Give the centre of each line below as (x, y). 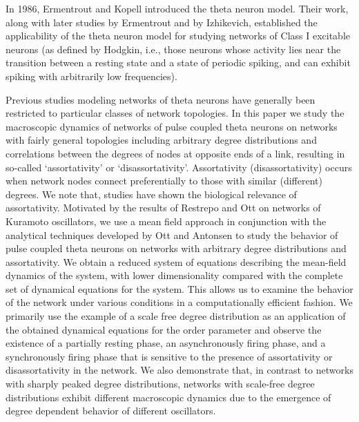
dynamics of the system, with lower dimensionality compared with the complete (174, 275)
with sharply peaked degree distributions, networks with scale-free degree (160, 384)
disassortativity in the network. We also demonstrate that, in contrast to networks (179, 370)
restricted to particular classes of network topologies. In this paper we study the (175, 113)
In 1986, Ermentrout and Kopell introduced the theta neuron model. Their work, (177, 8)
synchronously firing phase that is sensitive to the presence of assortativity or (169, 356)
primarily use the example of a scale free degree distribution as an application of (176, 316)
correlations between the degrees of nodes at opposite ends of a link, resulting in (175, 153)
